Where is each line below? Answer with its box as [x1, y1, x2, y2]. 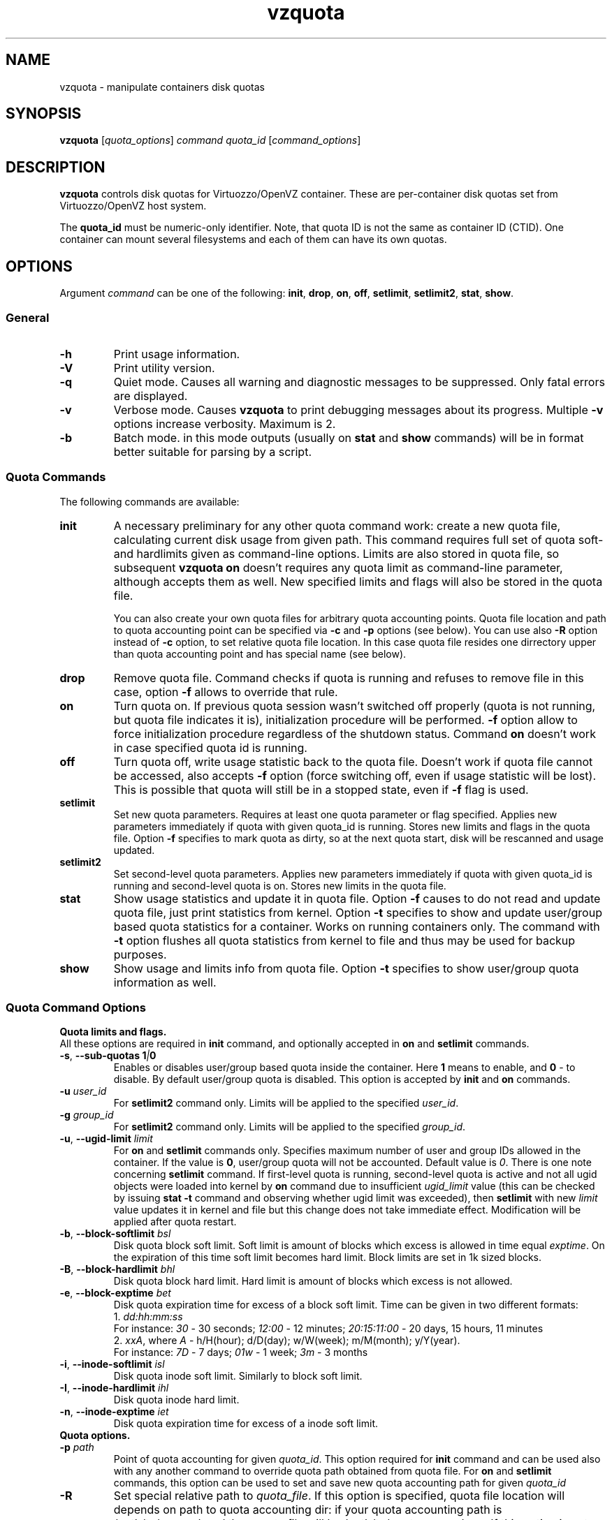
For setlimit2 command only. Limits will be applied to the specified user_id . [113, 1097, 459, 1109]
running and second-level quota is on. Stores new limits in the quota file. [113, 879, 446, 892]
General [6, 310, 50, 325]
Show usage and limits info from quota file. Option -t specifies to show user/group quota [113, 961, 579, 975]
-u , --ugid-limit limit [59, 1132, 153, 1145]
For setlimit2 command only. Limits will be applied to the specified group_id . [113, 1121, 466, 1133]
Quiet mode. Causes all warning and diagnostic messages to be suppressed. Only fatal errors [113, 374, 605, 389]
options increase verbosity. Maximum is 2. [113, 416, 336, 431]
